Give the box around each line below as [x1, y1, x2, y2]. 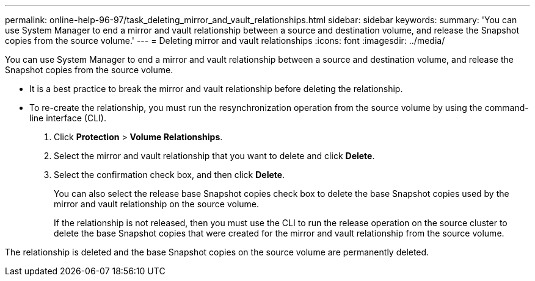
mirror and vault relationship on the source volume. [54, 199, 260, 209]
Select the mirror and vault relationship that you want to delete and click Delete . [54, 151, 375, 161]
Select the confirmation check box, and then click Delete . [54, 169, 285, 180]
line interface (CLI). [29, 113, 106, 123]
